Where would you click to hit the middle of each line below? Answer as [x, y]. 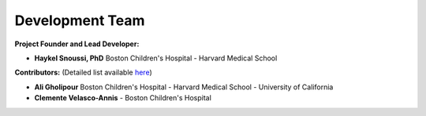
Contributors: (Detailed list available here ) [84, 72]
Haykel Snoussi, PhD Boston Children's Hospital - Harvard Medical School [156, 58]
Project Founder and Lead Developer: [77, 44]
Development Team [80, 20]
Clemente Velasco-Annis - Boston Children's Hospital [123, 98]
